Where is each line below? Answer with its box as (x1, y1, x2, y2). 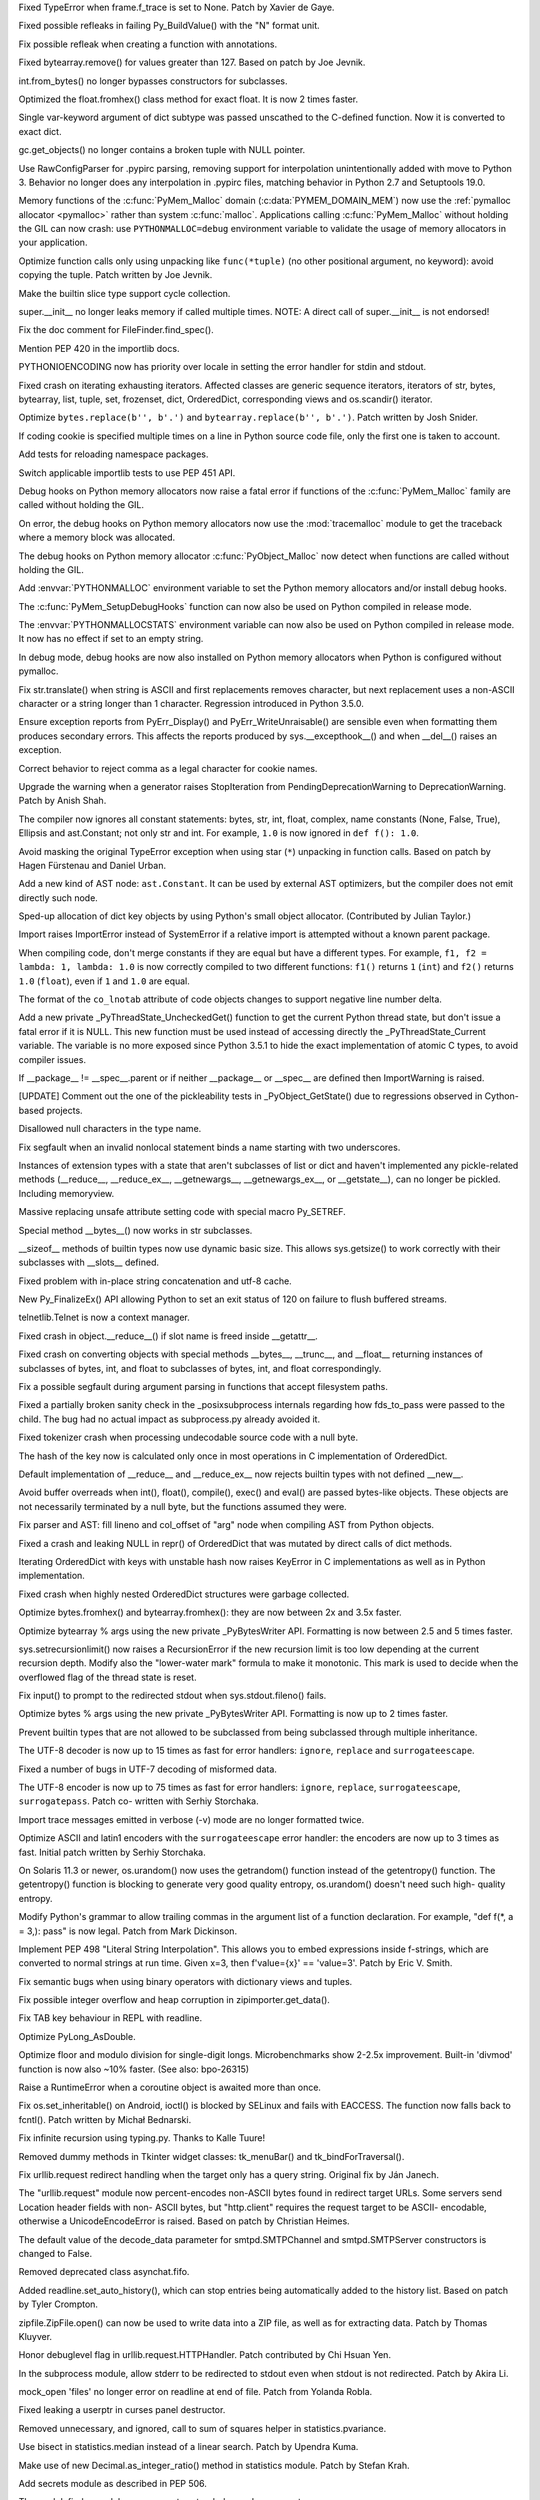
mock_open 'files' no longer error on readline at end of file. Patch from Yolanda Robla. (18, 2386, 373, 2398)
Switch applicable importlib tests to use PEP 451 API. (18, 466, 236, 479)
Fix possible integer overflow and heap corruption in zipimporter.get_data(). (18, 1994, 330, 2006)
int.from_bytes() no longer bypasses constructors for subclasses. (18, 75, 288, 87)
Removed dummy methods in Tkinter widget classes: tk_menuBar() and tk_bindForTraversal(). (18, 2150, 405, 2162)
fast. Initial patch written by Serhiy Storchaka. (18, 1846, 207, 1858)
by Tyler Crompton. (18, 2298, 99, 2310)
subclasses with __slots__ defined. (18, 1256, 160, 1269)
